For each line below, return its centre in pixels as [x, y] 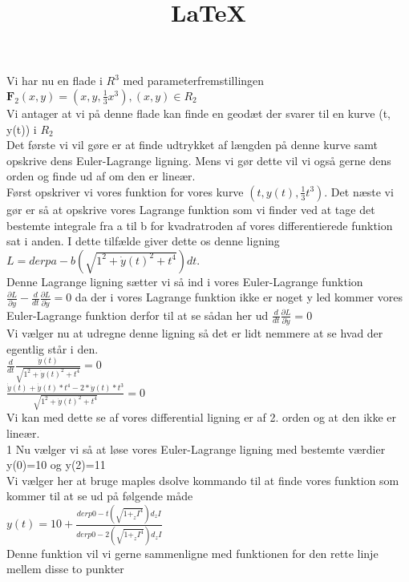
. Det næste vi [359, 191]
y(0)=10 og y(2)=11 [56, 465]
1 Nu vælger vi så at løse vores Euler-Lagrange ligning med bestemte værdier [196, 449]
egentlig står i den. [53, 348]
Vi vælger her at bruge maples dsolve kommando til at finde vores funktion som [203, 480]
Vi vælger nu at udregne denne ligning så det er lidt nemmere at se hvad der [195, 332]
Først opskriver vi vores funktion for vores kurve [125, 191]
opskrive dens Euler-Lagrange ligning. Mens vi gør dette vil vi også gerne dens [199, 160]
